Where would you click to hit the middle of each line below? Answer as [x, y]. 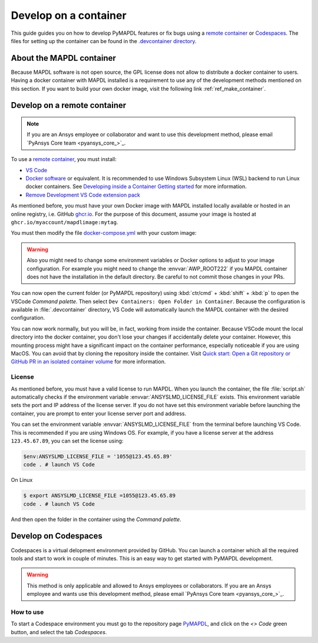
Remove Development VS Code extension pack [83, 195]
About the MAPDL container [63, 58]
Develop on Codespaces [57, 536]
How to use [27, 612]
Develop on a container [69, 15]
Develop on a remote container [69, 105]
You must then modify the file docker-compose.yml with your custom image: [104, 233]
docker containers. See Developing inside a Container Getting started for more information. [136, 186]
